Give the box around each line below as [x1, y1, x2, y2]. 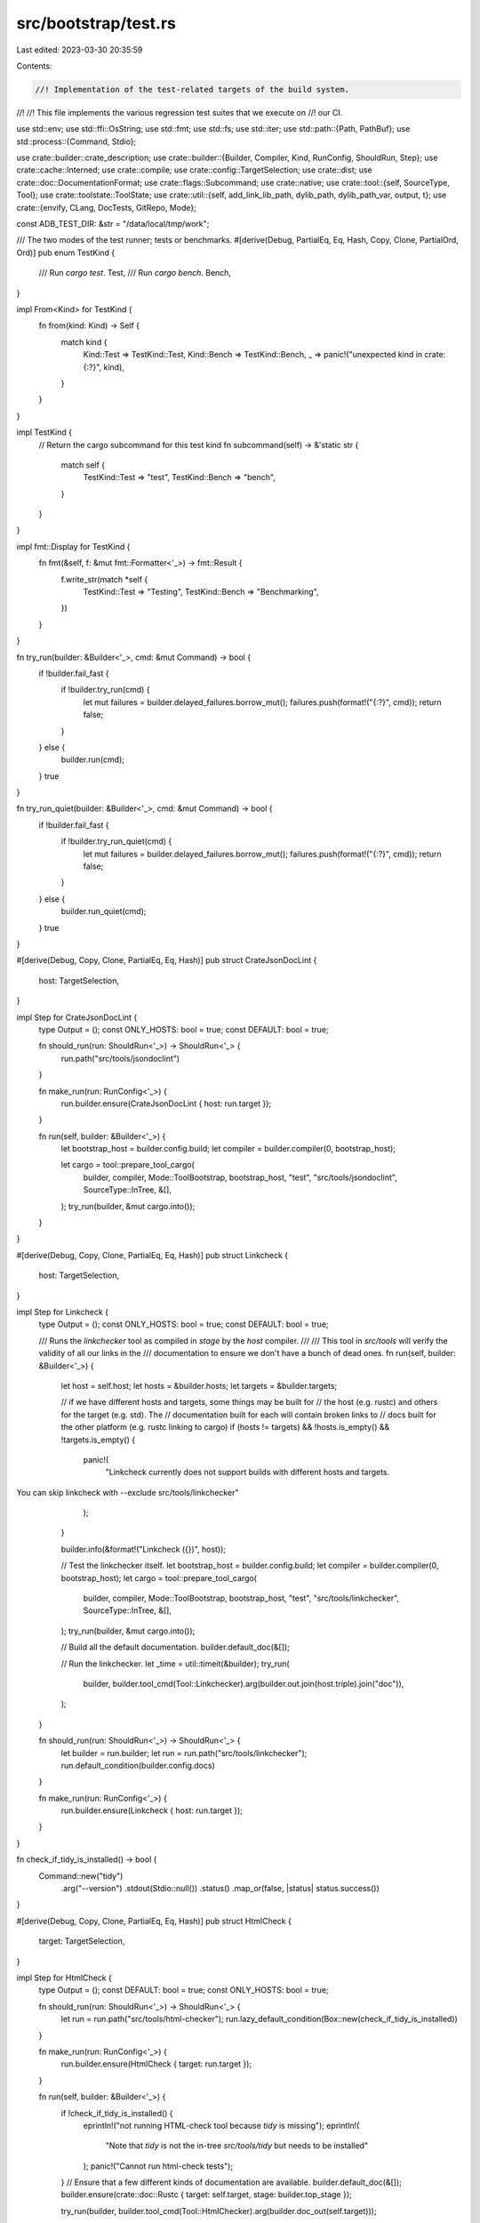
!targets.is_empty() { [60, 1434, 136, 1445]
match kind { [60, 336, 108, 347]
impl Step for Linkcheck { [16, 1306, 108, 1317]
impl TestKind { [16, 427, 73, 437]
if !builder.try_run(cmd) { [60, 685, 150, 695]
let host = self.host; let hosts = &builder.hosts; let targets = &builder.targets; [60, 1380, 338, 1391]
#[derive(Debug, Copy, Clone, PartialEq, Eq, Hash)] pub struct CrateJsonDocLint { [16, 955, 317, 966]
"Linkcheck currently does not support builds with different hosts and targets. [105, 1467, 390, 1478]
